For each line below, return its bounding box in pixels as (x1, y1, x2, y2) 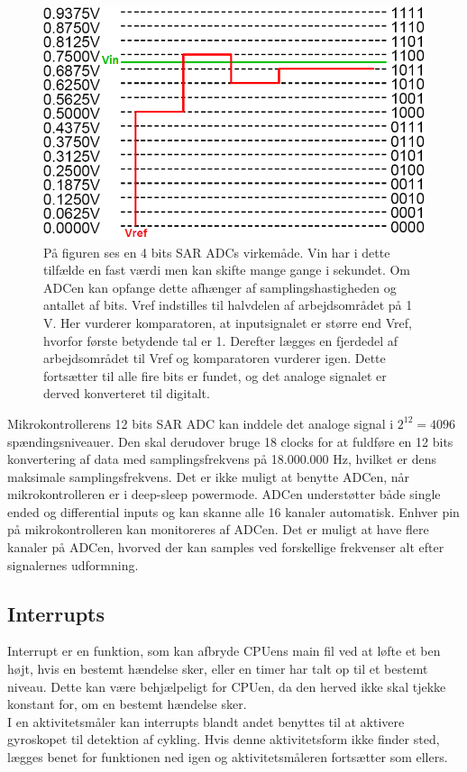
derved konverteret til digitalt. (43, 384, 210, 403)
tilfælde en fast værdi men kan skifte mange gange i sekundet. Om (43, 260, 411, 279)
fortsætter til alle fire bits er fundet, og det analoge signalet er (43, 366, 387, 385)
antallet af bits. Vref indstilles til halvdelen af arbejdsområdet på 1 (43, 295, 413, 314)
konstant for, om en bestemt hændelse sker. (7, 695, 247, 713)
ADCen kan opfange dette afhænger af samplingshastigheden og (43, 277, 397, 296)
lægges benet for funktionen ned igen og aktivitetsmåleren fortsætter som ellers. (7, 748, 448, 767)
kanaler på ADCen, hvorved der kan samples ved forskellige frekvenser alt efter (7, 538, 444, 557)
